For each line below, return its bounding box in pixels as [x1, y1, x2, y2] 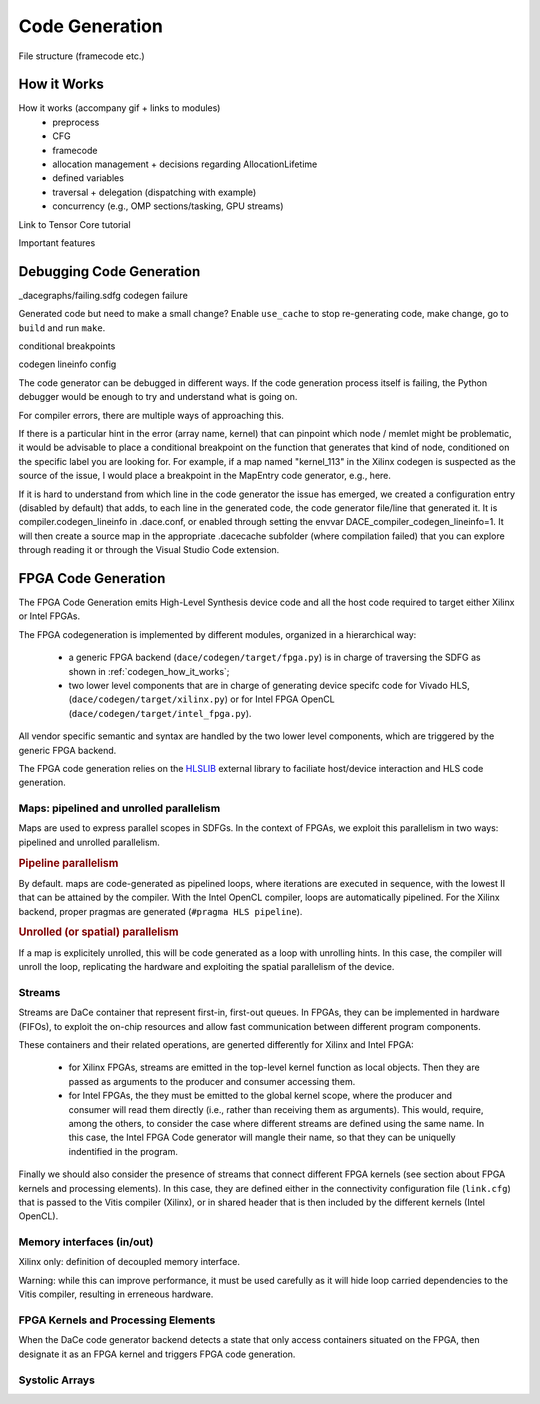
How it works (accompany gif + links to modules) [18, 102, 221, 114]
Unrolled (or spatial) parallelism [18, 925, 179, 939]
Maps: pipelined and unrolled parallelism [18, 801, 221, 815]
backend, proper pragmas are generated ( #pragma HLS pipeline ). [18, 905, 303, 917]
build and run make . [18, 321, 106, 334]
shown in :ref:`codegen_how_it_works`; [68, 665, 230, 677]
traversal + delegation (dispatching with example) [52, 186, 257, 198]
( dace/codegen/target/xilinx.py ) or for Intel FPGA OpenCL [68, 693, 335, 705]
